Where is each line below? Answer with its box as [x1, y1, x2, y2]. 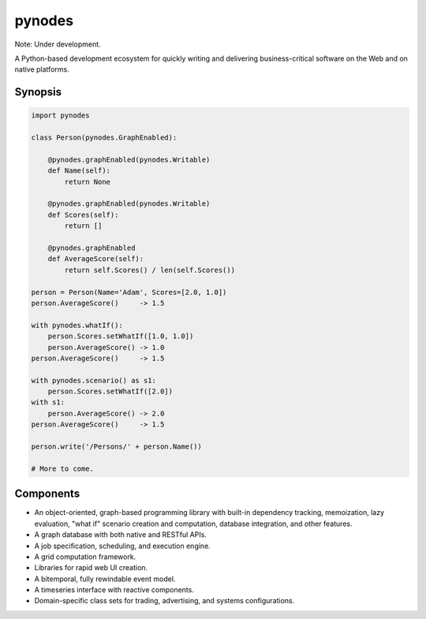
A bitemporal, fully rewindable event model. [34, 574, 176, 584]
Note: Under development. [14, 39, 102, 49]
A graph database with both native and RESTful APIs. [34, 530, 207, 539]
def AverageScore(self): [47, 255, 144, 263]
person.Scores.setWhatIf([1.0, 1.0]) [47, 332, 194, 341]
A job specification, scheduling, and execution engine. [34, 541, 211, 550]
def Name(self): [47, 166, 110, 175]
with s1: [31, 398, 65, 407]
